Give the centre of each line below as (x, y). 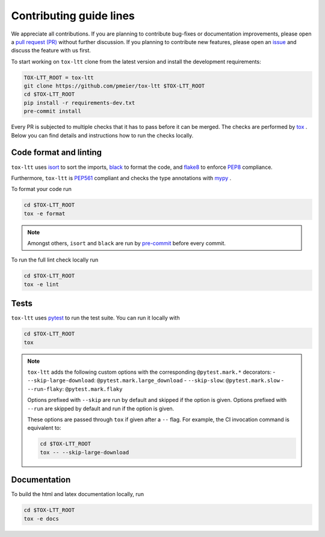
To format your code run (41, 189)
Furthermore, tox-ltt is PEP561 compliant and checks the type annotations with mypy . (121, 178)
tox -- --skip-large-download (85, 452)
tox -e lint (42, 284)
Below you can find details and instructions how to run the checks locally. (102, 135)
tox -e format (45, 213)
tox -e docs (42, 519)
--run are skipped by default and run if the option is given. (101, 408)
